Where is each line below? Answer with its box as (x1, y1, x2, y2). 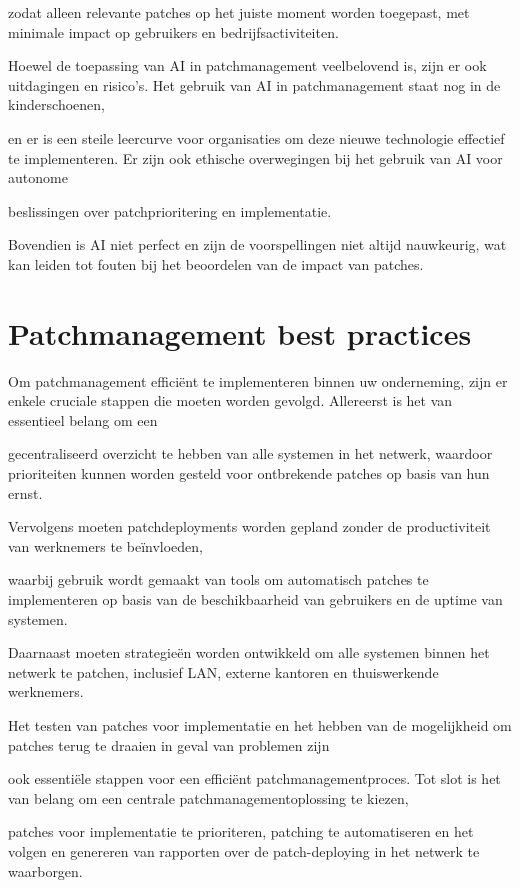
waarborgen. (8, 860, 83, 881)
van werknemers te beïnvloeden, (8, 535, 203, 556)
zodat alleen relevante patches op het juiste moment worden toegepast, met (8, 2, 470, 22)
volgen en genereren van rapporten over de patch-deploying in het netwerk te (8, 840, 480, 861)
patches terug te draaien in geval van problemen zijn (8, 734, 330, 755)
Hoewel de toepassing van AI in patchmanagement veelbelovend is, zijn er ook (8, 55, 487, 76)
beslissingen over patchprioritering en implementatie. (8, 200, 332, 221)
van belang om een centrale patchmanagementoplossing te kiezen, (8, 787, 409, 808)
